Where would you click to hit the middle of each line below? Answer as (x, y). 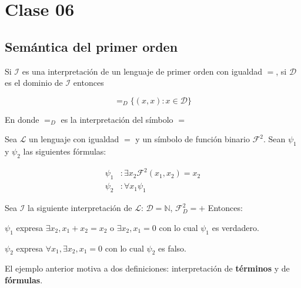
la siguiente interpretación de (80, 208)
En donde (22, 119)
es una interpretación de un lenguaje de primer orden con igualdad (142, 71)
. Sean (274, 139)
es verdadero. (235, 227)
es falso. (172, 248)
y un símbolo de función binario (193, 139)
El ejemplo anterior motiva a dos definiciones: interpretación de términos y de (147, 268)
